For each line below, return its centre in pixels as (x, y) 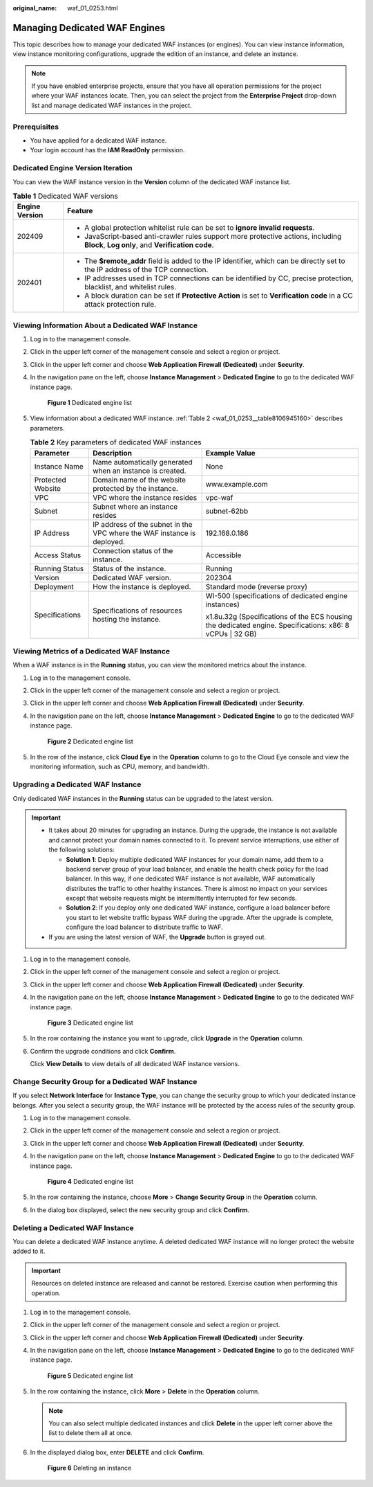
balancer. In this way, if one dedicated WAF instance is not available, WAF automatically (191, 878)
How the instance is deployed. (142, 586)
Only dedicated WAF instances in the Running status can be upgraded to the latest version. (143, 798)
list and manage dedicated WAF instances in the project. (112, 105)
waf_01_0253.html (93, 8)
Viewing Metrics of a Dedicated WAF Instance (92, 651)
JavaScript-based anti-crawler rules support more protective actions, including (213, 237)
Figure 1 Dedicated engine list (90, 403)
